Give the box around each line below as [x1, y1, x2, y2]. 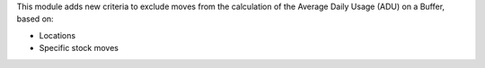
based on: [16, 13, 54, 24]
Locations [39, 30, 76, 40]
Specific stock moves [39, 43, 119, 54]
